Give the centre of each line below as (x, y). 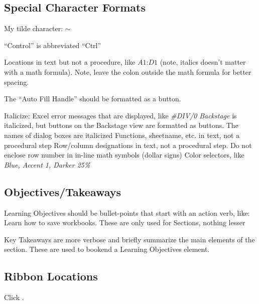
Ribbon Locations (51, 276)
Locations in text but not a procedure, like (70, 62)
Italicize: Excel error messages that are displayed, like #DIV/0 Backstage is (120, 115)
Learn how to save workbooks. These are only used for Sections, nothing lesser (125, 222)
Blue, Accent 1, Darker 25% (47, 164)
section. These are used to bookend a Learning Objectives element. (107, 249)
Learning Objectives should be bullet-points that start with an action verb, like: (127, 212)
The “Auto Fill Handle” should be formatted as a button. (93, 99)
